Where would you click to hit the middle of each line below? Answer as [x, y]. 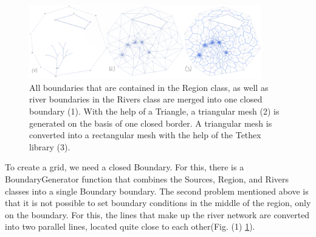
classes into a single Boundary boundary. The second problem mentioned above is [157, 191]
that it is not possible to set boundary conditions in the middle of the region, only [158, 203]
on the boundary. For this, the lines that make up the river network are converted [157, 214]
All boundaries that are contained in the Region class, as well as [149, 87]
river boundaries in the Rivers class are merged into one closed [146, 99]
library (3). [50, 146]
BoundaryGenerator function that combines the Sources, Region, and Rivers [147, 179]
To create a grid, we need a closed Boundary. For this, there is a [125, 167]
